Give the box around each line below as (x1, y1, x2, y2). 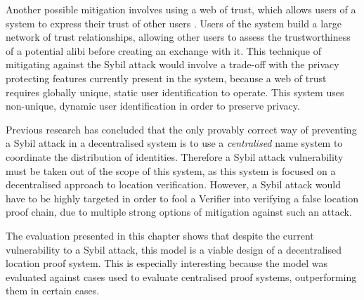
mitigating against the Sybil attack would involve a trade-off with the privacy (6, 57, 339, 72)
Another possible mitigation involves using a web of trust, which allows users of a (6, 2, 356, 16)
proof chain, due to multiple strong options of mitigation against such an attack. (6, 204, 352, 219)
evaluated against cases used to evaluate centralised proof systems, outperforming (6, 269, 357, 284)
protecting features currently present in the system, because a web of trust (6, 70, 327, 85)
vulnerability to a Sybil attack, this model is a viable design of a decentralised (6, 242, 342, 256)
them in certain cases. (6, 283, 100, 298)
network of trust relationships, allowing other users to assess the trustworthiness (6, 30, 351, 44)
